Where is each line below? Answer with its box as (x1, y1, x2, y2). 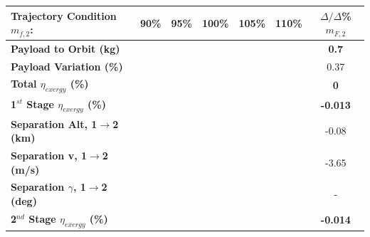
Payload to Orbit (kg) (11, 41, 120, 56)
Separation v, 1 (11, 148, 88, 163)
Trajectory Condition (11, 8, 117, 23)
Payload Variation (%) (11, 58, 123, 73)
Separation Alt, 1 (11, 116, 97, 131)
